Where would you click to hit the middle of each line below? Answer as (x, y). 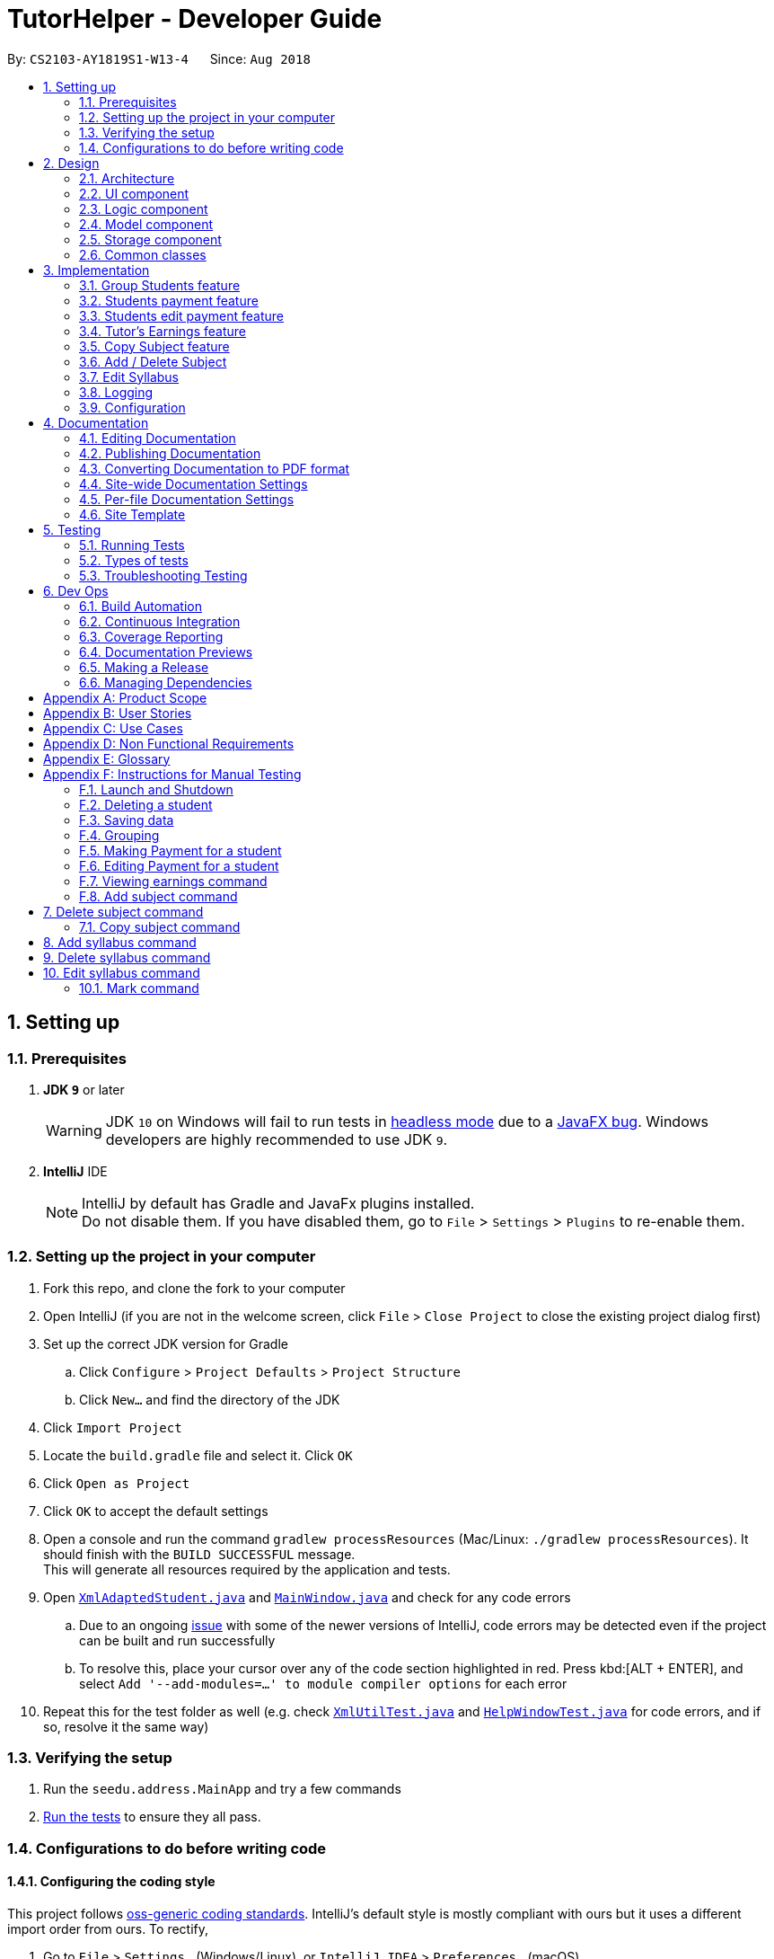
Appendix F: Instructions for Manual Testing (172, 774)
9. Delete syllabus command (127, 957)
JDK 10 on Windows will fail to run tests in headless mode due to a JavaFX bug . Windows (407, 1121)
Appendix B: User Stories (118, 713)
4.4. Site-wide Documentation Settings (193, 483)
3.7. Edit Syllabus (129, 377)
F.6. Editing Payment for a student (179, 865)
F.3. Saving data (127, 820)
